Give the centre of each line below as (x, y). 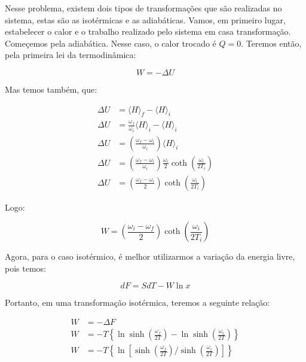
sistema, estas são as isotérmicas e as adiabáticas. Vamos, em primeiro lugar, (145, 19)
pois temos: (25, 268)
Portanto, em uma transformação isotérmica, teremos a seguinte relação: (137, 302)
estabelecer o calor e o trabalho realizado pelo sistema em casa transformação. (148, 31)
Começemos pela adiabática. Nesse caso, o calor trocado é (111, 43)
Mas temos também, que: (51, 89)
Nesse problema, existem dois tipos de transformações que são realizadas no (143, 8)
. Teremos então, (271, 43)
